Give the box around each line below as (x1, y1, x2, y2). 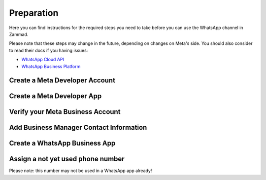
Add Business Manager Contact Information (9, 123, 147, 132)
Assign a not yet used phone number (9, 155, 125, 163)
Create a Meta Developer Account (9, 76, 116, 85)
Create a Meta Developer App (9, 92, 102, 101)
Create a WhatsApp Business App (9, 139, 116, 147)
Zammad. (9, 31, 29, 37)
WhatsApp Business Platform (21, 63, 81, 69)
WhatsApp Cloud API (21, 57, 64, 63)
